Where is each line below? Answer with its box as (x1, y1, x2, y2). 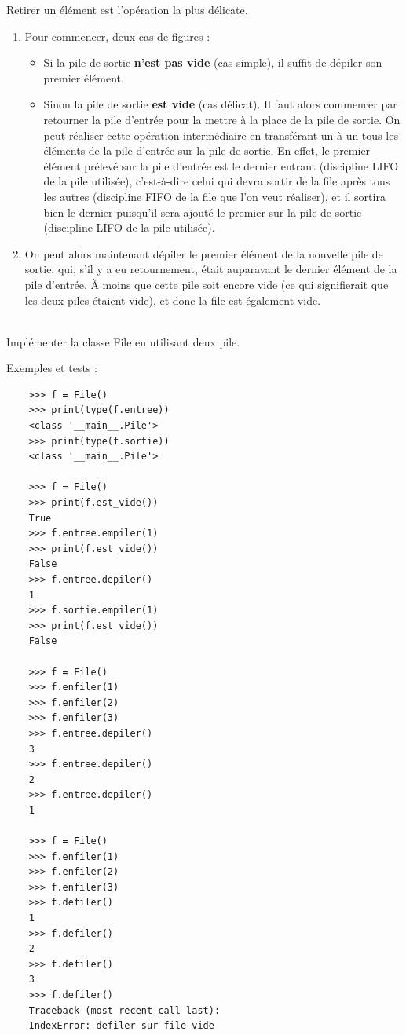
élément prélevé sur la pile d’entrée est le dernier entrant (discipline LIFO (43, 157, 399, 174)
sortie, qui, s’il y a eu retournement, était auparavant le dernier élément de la (24, 261, 397, 277)
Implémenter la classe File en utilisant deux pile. (6, 333, 240, 349)
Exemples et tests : (6, 360, 97, 376)
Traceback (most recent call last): (28, 1004, 221, 1016)
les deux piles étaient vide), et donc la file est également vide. (24, 291, 321, 308)
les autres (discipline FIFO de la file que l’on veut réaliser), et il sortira (43, 188, 386, 204)
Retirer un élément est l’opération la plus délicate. (6, 2, 248, 17)
